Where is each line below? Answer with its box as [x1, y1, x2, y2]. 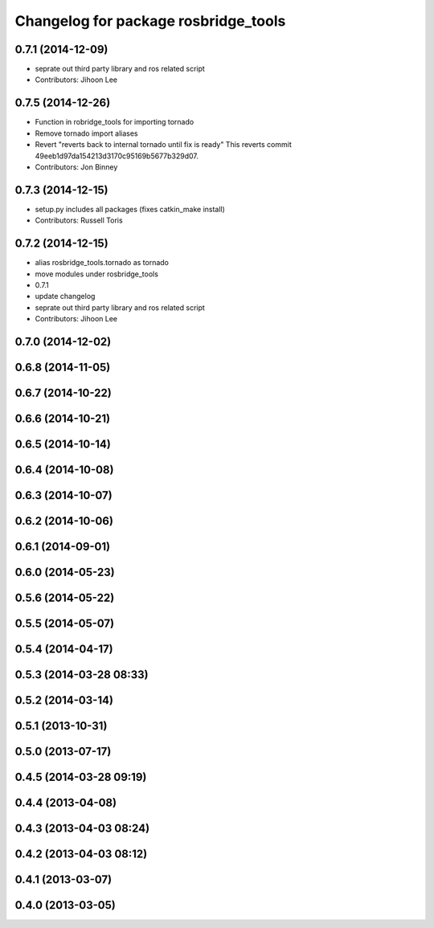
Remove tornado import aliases [35, 129, 138, 138]
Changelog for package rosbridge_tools [14, 12, 286, 30]
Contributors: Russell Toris [35, 215, 124, 225]
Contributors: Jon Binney [35, 161, 118, 172]
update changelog [35, 292, 96, 301]
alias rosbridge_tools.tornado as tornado [35, 258, 169, 268]
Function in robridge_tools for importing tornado [35, 117, 194, 127]
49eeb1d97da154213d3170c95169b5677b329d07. [35, 151, 199, 161]
